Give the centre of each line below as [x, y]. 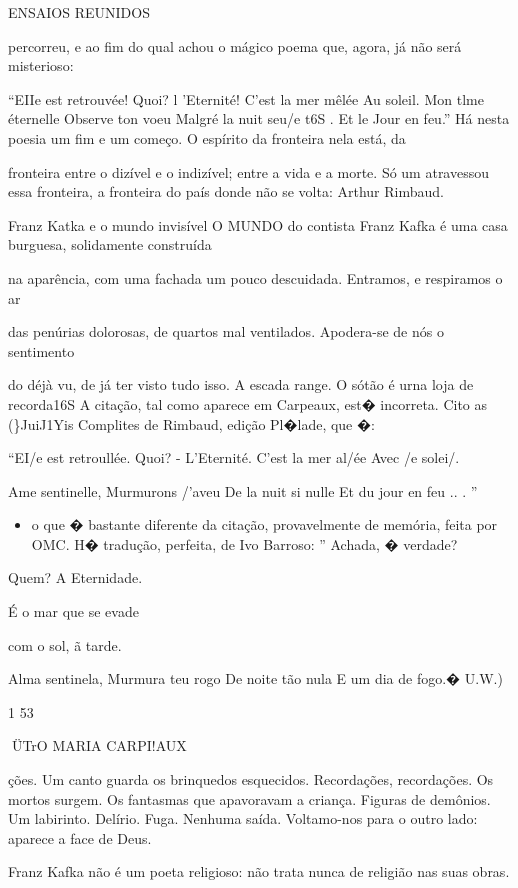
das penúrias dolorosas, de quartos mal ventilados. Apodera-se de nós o [226, 331]
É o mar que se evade [73, 611]
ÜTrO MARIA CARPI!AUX [99, 745]
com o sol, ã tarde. [65, 644]
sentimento [41, 350]
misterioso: [41, 65]
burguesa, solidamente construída [110, 244]
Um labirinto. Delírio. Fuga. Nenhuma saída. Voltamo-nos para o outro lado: [243, 818]
